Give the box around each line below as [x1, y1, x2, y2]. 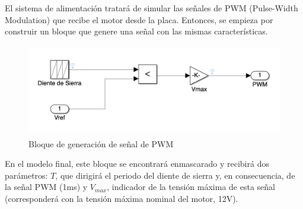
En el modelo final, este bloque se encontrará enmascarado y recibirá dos [5, 157, 269, 170]
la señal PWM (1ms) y [5, 180, 88, 193]
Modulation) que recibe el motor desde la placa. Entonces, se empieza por [5, 13, 273, 26]
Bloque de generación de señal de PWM [28, 137, 174, 150]
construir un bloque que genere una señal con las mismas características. [5, 25, 268, 37]
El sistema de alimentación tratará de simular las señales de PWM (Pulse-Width [5, 2, 298, 14]
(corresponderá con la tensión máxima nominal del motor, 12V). [5, 192, 238, 204]
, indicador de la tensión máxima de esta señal [107, 180, 275, 193]
